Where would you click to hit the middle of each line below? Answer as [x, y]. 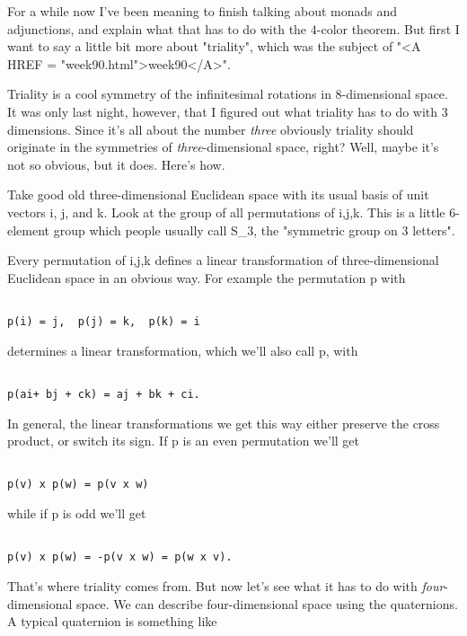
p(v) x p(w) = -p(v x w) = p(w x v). [120, 557]
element [29, 230]
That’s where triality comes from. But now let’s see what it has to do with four [226, 585]
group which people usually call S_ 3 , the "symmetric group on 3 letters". [254, 230]
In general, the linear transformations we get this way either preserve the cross [224, 423]
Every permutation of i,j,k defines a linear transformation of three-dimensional [223, 260]
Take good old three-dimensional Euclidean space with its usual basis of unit [218, 194]
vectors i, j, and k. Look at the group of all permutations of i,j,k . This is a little [226, 212]
